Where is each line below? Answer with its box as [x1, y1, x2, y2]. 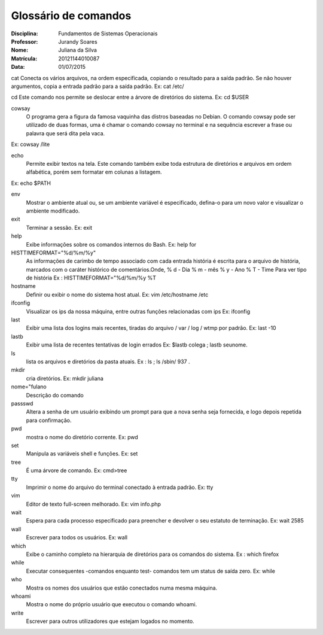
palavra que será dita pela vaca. [26, 129, 105, 137]
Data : [11, 63, 25, 71]
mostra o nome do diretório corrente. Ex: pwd [26, 433, 139, 440]
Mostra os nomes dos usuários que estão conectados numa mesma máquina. [26, 584, 218, 591]
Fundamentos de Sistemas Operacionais [58, 30, 158, 37]
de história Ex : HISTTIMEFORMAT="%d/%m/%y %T [26, 274, 157, 281]
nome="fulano [11, 383, 47, 390]
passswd [11, 400, 33, 407]
